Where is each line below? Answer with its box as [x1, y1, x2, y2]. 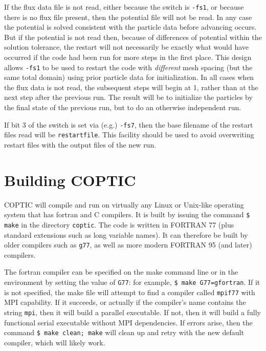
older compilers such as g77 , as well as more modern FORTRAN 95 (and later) [4, 239, 252, 250]
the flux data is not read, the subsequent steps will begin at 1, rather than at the [4, 81, 258, 92]
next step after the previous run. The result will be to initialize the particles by [4, 92, 253, 102]
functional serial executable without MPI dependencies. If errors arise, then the [4, 317, 253, 327]
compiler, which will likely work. [4, 337, 105, 347]
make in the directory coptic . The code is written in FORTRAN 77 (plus [4, 219, 234, 230]
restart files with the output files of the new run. [4, 139, 157, 150]
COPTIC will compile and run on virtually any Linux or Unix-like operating [4, 199, 244, 210]
